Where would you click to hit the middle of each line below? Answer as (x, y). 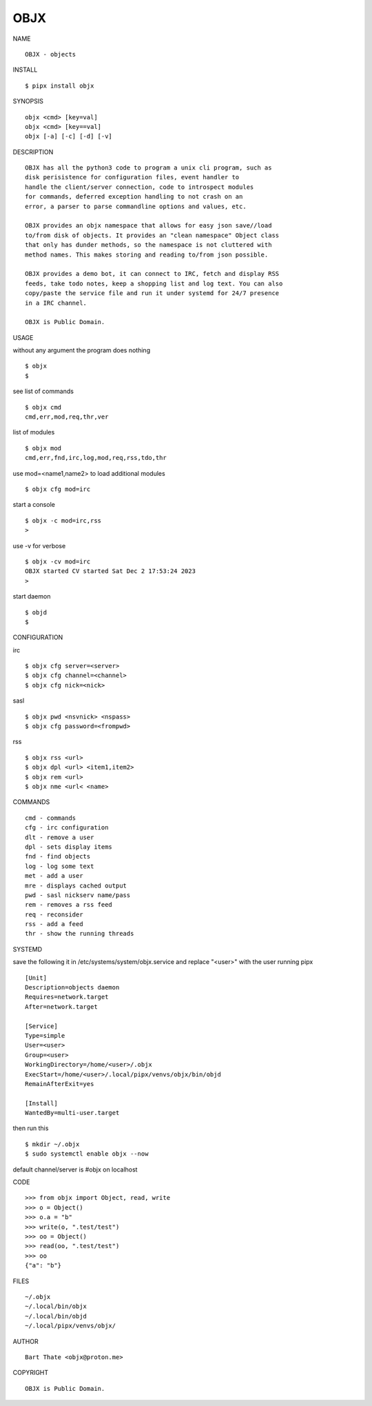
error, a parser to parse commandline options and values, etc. (136, 206)
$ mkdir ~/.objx (52, 1144)
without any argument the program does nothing (82, 350)
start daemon (32, 596)
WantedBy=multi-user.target (72, 1113)
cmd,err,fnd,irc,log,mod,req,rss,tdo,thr (96, 458)
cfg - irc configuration (67, 828)
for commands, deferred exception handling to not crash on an (134, 197)
